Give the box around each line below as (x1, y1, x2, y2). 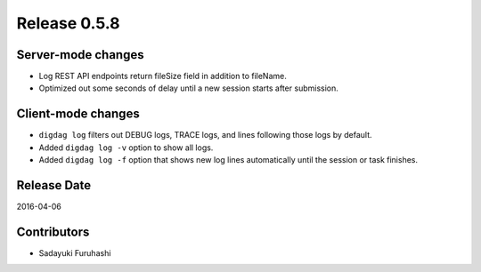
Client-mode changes (16, 107, 140, 122)
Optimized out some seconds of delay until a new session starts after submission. (38, 83, 338, 93)
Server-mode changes (16, 47, 144, 62)
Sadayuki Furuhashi (38, 247, 111, 258)
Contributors (16, 224, 90, 239)
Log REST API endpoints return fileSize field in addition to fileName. (38, 71, 287, 82)
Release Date (16, 178, 92, 193)
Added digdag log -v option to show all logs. (38, 142, 214, 153)
